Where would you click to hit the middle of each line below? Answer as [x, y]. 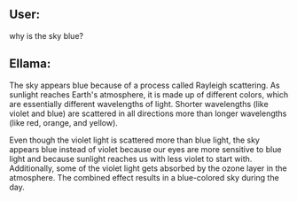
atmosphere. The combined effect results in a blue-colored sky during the [144, 177]
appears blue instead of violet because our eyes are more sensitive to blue [145, 149]
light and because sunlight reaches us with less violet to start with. [131, 158]
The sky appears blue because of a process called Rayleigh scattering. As [145, 85]
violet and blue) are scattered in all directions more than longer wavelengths [148, 113]
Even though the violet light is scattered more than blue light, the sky [134, 140]
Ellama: [30, 64]
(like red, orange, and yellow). [63, 122]
